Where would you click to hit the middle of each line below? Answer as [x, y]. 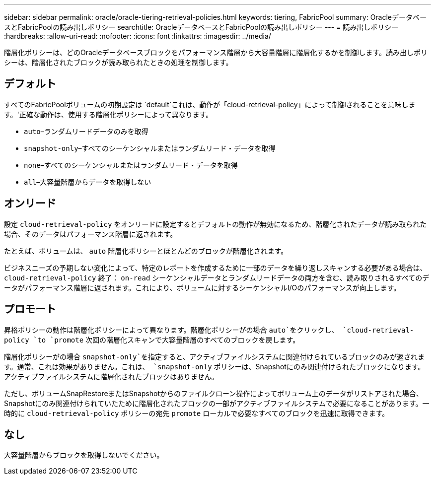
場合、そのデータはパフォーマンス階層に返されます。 [91, 234]
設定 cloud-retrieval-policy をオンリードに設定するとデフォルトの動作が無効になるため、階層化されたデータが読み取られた [216, 224]
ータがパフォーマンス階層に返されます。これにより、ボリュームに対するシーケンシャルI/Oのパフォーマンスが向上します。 [202, 287]
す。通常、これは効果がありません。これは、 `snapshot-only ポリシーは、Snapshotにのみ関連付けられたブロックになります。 [215, 366]
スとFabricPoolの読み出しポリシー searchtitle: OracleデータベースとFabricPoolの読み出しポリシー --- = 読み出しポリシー [201, 27]
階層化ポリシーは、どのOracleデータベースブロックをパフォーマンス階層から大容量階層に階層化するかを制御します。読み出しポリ [216, 52]
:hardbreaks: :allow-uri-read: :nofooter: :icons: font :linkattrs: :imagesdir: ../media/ [138, 36]
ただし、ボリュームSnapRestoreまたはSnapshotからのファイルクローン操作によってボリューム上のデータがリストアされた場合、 [214, 393]
